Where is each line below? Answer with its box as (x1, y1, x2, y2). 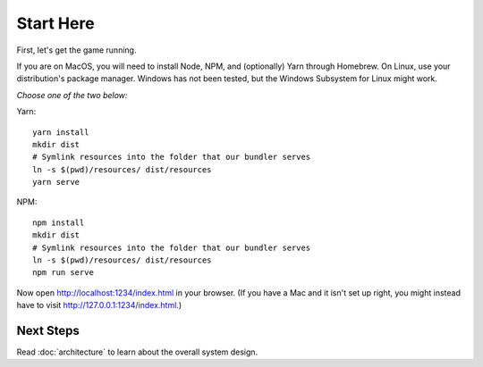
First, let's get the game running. (16, 45, 137, 55)
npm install (32, 217, 85, 228)
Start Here (16, 13, 95, 33)
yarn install (32, 127, 89, 138)
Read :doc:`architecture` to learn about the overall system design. (16, 346, 258, 357)
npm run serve (32, 268, 94, 278)
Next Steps (16, 323, 80, 338)
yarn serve (32, 177, 80, 188)
